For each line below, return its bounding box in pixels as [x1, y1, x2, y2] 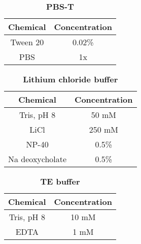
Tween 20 [10, 36, 44, 48]
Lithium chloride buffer [23, 73, 118, 85]
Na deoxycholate [8, 153, 67, 165]
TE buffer [40, 175, 80, 187]
